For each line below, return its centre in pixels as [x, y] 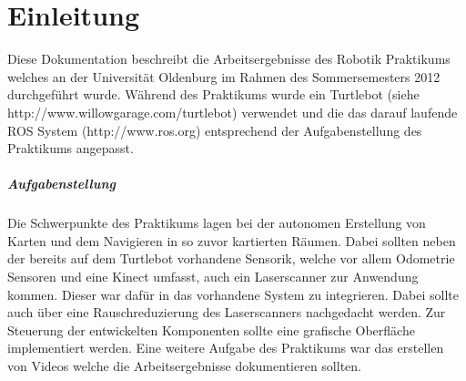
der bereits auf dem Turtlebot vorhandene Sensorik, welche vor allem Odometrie [231, 258]
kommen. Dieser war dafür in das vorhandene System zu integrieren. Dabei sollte [233, 294]
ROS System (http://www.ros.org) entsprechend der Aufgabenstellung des [215, 130]
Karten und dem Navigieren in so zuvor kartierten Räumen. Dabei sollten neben [232, 240]
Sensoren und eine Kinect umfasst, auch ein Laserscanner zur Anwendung [213, 277]
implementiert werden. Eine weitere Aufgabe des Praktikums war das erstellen [226, 348]
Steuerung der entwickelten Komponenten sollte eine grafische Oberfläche [211, 330]
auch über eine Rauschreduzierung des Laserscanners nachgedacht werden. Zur [227, 312]
